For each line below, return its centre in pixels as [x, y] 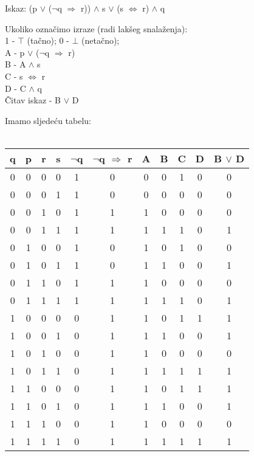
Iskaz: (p [21, 8]
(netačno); [101, 40]
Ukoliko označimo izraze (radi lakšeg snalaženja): [96, 28]
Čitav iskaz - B [33, 100]
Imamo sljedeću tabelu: [48, 120]
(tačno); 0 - [48, 40]
